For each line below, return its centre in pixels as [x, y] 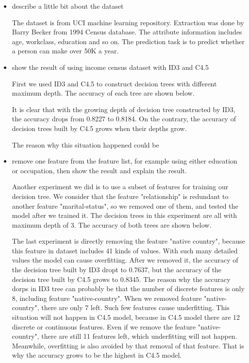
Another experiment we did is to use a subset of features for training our [120, 187]
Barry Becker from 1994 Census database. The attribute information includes [127, 32]
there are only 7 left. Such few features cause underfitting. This [135, 307]
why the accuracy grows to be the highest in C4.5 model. [97, 355]
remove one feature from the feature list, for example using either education [124, 161]
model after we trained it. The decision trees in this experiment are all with [124, 215]
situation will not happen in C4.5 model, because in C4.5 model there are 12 [126, 317]
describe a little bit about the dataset [68, 6]
